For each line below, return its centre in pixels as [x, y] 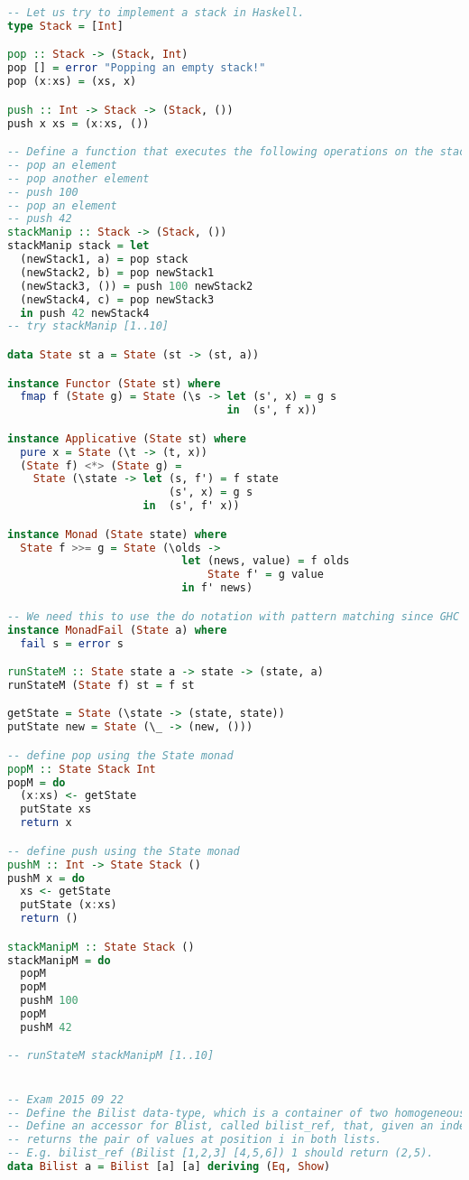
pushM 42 [46, 1027]
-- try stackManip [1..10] [88, 326]
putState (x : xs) [69, 905]
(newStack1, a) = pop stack [104, 260]
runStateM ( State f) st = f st [101, 685]
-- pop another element [78, 178]
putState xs [56, 809]
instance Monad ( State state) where [117, 534]
